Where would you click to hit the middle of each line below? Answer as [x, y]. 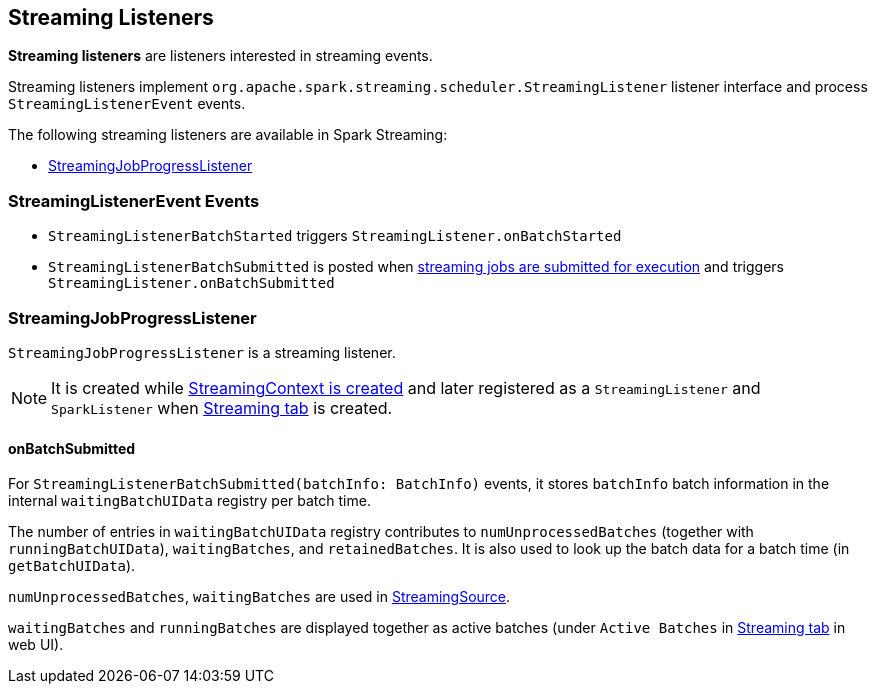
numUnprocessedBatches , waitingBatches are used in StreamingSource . [259, 597]
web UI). [36, 645]
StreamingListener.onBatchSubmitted [191, 283]
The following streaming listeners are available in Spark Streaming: [228, 135]
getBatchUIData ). [72, 566]
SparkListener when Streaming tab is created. [222, 407]
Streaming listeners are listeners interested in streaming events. [220, 56]
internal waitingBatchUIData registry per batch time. [189, 501]
